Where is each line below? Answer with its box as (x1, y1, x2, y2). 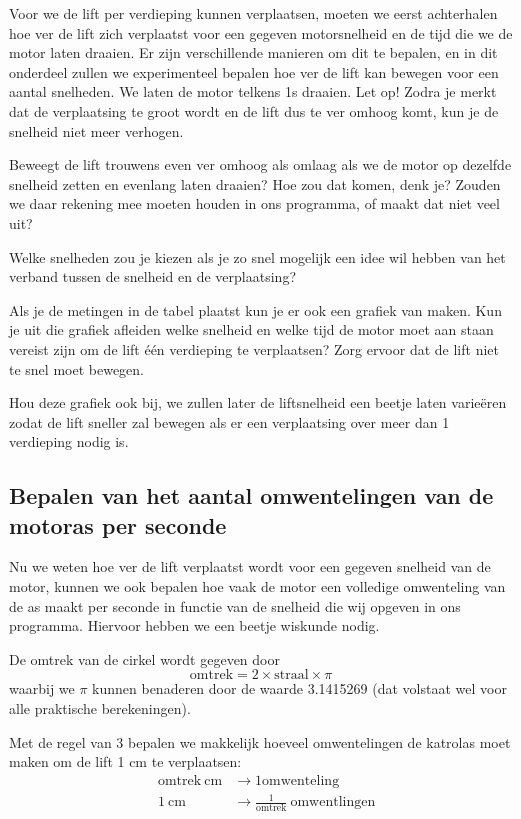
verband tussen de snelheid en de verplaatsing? (9, 266, 296, 287)
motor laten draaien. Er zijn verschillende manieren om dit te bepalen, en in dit (9, 42, 498, 63)
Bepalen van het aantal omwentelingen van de (9, 480, 494, 511)
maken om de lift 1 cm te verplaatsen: (9, 751, 242, 772)
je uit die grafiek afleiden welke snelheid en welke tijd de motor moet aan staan (9, 319, 494, 340)
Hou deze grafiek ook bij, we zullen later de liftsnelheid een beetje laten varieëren (9, 392, 507, 413)
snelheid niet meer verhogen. (9, 120, 184, 141)
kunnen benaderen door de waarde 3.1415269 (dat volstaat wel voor (92, 678, 507, 699)
